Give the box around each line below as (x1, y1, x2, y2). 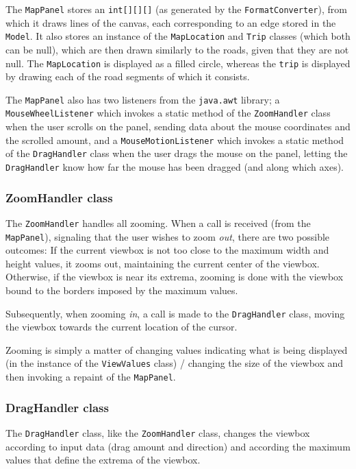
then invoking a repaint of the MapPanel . (5, 370, 176, 384)
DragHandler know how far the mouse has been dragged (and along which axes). (5, 159, 344, 173)
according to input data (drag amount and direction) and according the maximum (5, 439, 351, 453)
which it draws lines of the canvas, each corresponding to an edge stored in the (5, 15, 336, 29)
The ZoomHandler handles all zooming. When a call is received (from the (5, 215, 311, 230)
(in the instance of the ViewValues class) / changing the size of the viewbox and (5, 356, 344, 370)
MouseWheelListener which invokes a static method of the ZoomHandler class (5, 106, 331, 120)
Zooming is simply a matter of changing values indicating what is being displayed (5, 342, 348, 357)
